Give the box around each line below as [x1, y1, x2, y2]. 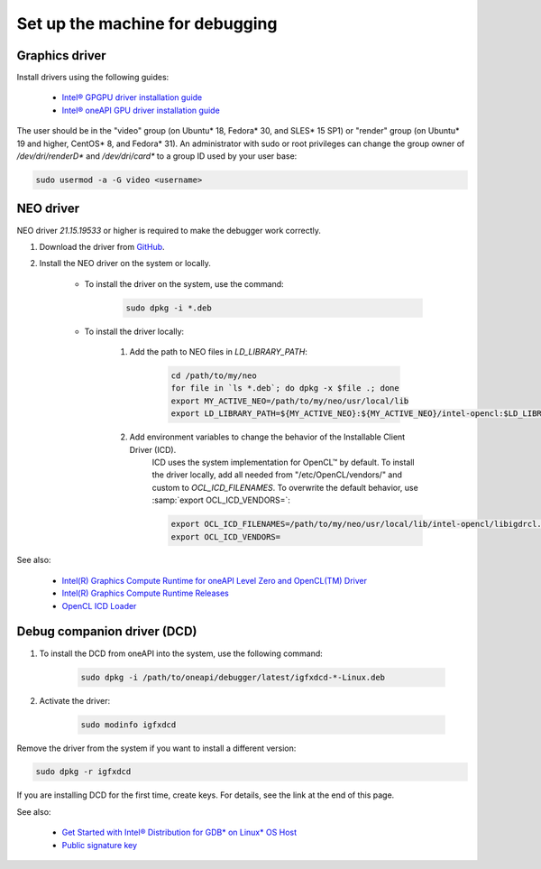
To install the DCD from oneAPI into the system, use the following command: [39, 648, 324, 659]
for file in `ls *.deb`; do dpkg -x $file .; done [170, 384, 400, 393]
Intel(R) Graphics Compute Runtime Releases [61, 587, 229, 599]
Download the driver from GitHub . [39, 241, 166, 252]
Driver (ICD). [129, 444, 177, 455]
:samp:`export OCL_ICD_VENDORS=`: [151, 495, 290, 505]
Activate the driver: [39, 695, 111, 706]
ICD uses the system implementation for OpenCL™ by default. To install [151, 457, 415, 467]
